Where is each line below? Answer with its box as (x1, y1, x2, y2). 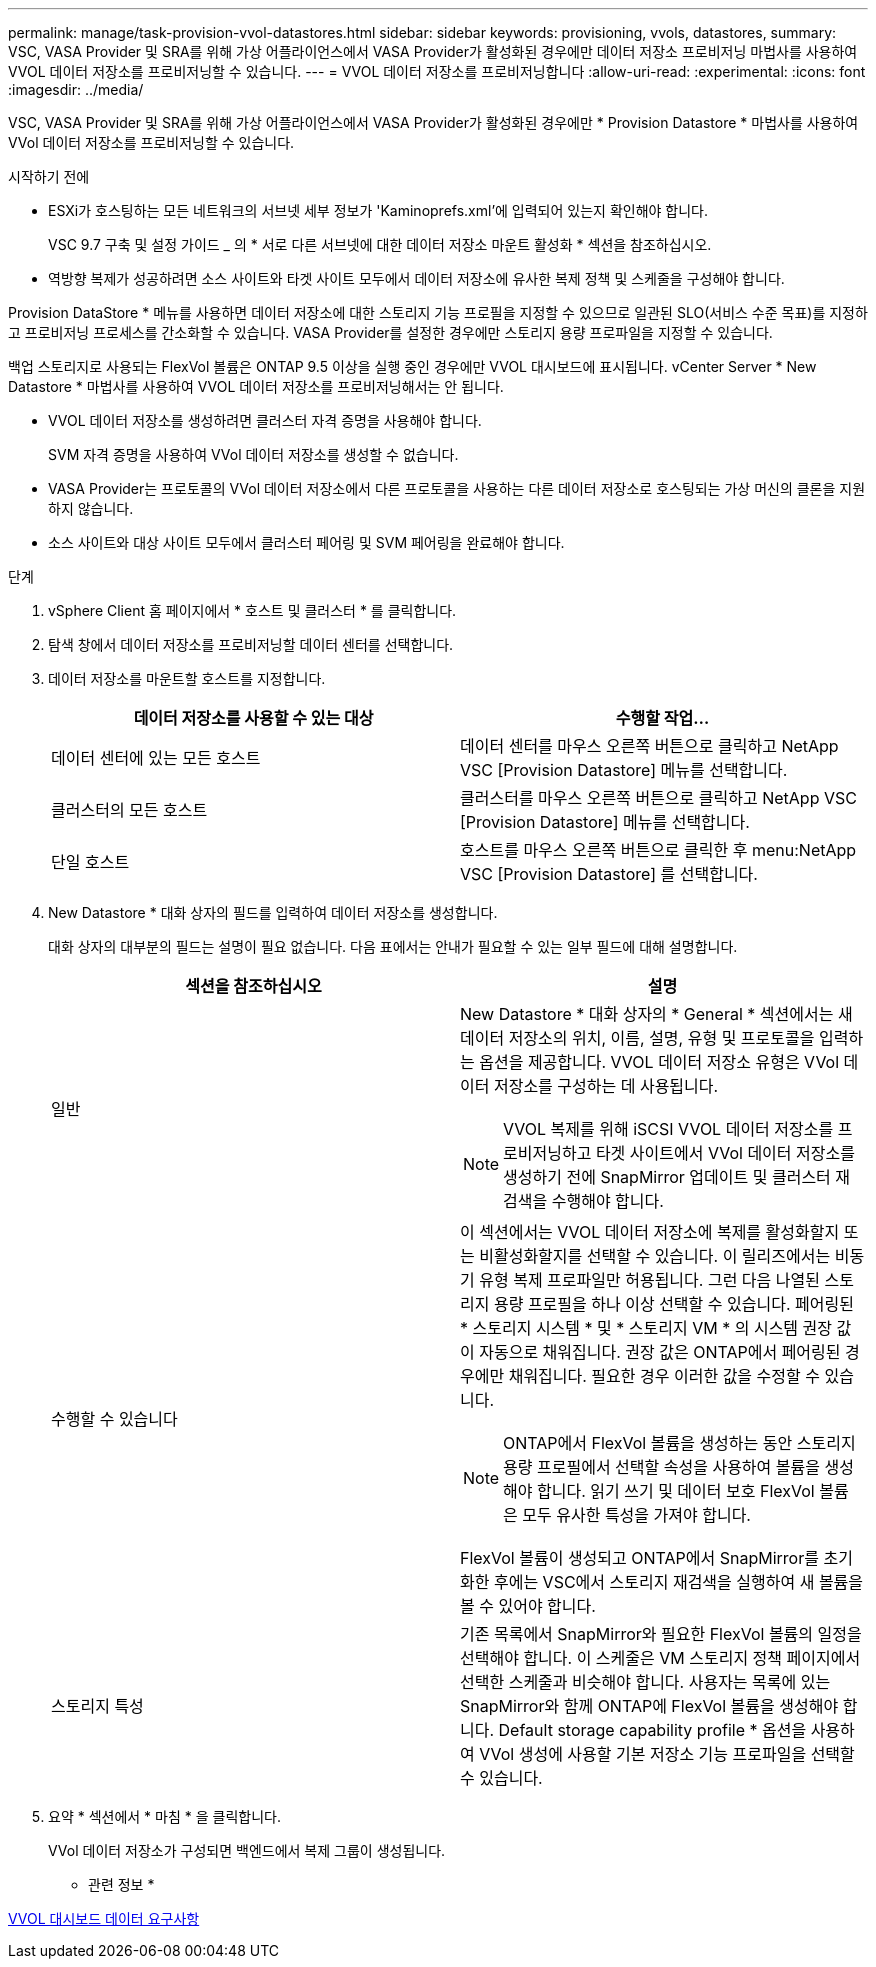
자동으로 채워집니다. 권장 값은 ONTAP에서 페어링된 (479, 1342, 841, 1362)
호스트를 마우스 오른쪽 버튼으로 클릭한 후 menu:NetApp (460, 840, 857, 860)
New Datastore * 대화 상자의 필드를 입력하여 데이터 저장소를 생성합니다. (48, 904, 498, 921)
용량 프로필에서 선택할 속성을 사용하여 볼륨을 (503, 1457, 820, 1477)
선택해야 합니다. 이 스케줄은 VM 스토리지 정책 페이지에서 (460, 1648, 861, 1668)
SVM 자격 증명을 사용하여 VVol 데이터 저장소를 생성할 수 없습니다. (48, 446, 459, 463)
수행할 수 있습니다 (51, 1409, 178, 1429)
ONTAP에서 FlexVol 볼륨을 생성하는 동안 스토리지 (503, 1433, 856, 1453)
